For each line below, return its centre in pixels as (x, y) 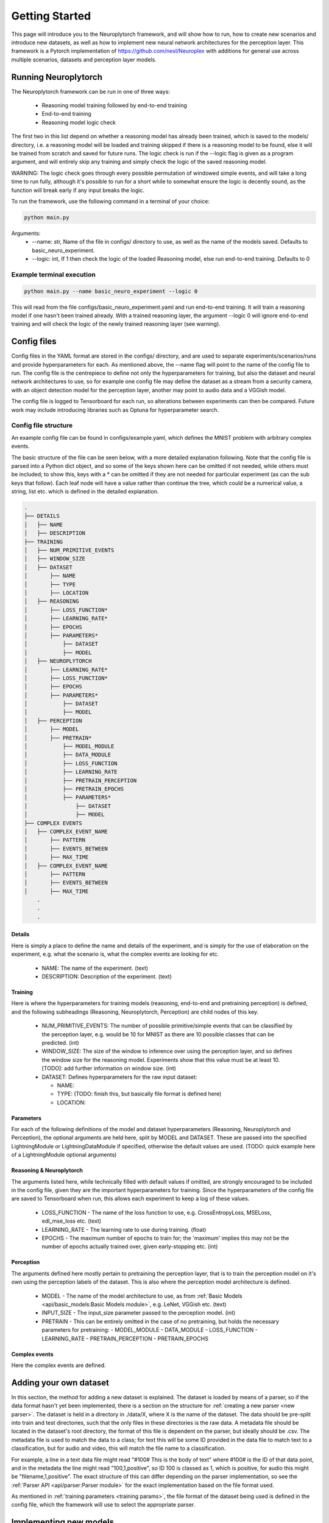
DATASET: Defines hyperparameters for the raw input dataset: (119, 1077)
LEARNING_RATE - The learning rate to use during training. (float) (124, 1229)
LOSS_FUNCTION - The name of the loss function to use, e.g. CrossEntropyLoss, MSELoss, (157, 1212)
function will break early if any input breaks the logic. (78, 190)
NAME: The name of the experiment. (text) (95, 968)
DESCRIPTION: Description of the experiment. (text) (107, 977)
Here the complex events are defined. (58, 1365)
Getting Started (51, 16)
